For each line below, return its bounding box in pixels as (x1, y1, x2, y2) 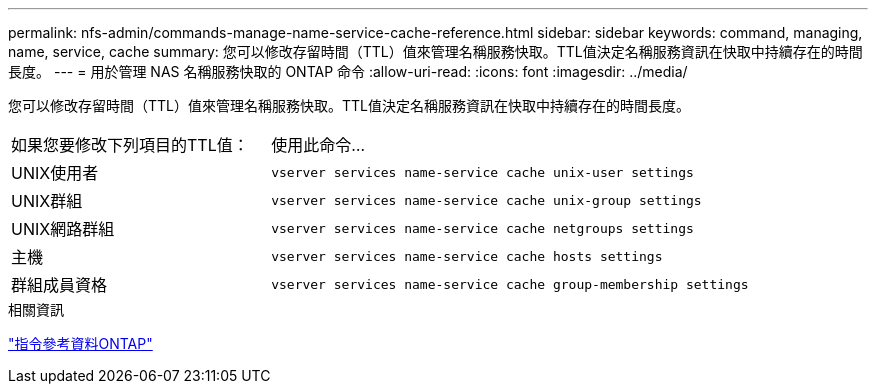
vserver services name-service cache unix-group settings (271, 192, 702, 208)
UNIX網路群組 (11, 219, 115, 239)
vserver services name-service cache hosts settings (271, 248, 663, 264)
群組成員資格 (11, 275, 108, 295)
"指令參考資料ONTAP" (8, 335, 153, 352)
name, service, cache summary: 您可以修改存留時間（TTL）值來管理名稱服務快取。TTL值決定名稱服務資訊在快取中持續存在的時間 (8, 43, 863, 60)
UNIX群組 (11, 191, 83, 211)
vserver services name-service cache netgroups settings (271, 220, 694, 236)
